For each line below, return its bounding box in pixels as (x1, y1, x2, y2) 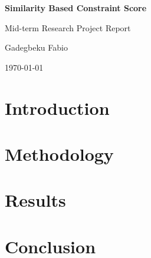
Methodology (5, 141, 114, 166)
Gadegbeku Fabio (5, 41, 68, 54)
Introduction (5, 95, 110, 120)
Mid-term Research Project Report (5, 21, 131, 34)
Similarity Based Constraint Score (5, 2, 147, 14)
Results (5, 188, 66, 212)
